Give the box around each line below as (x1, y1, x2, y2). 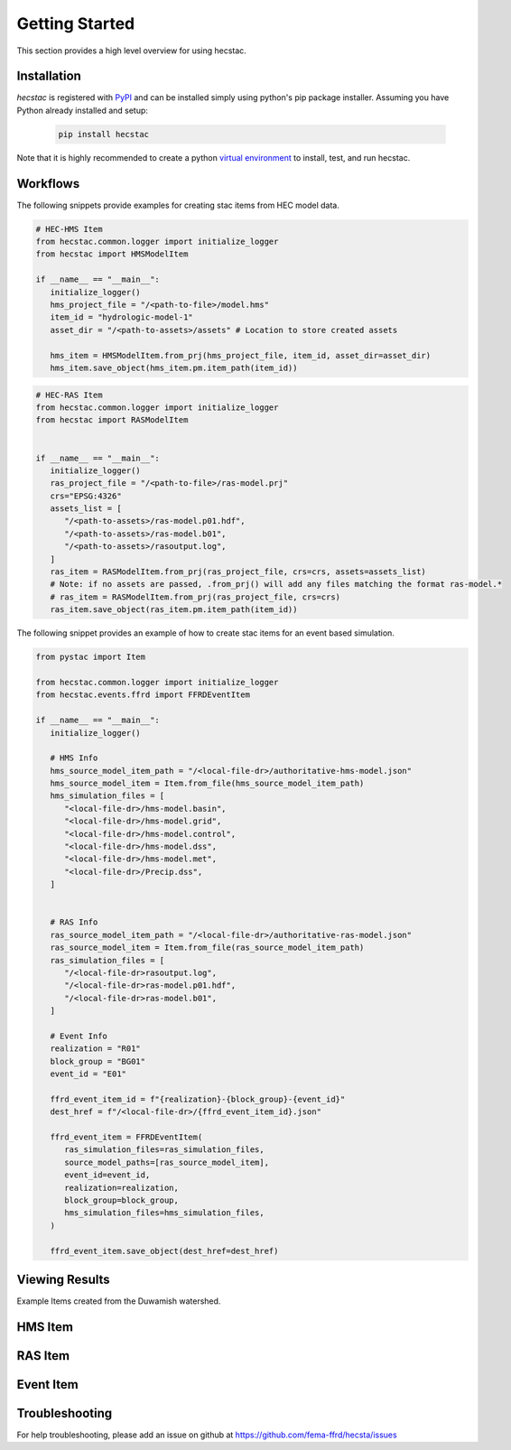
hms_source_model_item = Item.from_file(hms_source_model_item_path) (50, 778, 365, 789)
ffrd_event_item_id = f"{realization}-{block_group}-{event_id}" (50, 1093, 346, 1104)
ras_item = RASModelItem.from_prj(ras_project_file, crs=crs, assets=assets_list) (50, 567, 426, 577)
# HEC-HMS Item (35, 224, 103, 234)
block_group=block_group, (64, 1194, 180, 1205)
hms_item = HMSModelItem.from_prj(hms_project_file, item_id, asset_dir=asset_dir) (50, 350, 432, 360)
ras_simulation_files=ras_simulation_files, (64, 1145, 265, 1155)
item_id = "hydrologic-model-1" (50, 312, 193, 322)
